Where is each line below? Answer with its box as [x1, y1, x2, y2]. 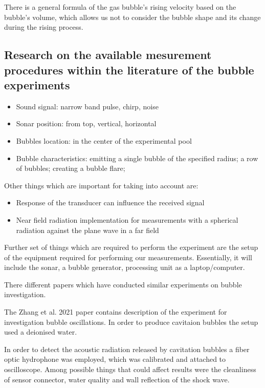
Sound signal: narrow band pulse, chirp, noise [16, 101, 159, 111]
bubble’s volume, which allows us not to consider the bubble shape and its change [4, 11, 261, 22]
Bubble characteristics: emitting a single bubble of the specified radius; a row [16, 152, 258, 163]
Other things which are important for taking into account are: [4, 180, 198, 190]
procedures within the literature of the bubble [4, 62, 254, 77]
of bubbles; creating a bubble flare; [16, 163, 125, 173]
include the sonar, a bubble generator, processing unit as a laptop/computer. [4, 262, 245, 273]
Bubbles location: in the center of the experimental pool [16, 135, 192, 146]
